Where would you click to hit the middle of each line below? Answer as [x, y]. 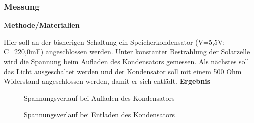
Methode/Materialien [42, 25]
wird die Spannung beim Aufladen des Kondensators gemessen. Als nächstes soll [127, 61]
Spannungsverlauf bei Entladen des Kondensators [100, 115]
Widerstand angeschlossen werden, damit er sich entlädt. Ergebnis [107, 81]
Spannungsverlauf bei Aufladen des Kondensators [99, 98]
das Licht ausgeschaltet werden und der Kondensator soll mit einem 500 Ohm [123, 71]
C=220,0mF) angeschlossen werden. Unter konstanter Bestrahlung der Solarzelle [127, 52]
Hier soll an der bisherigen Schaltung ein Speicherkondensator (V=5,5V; [115, 42]
